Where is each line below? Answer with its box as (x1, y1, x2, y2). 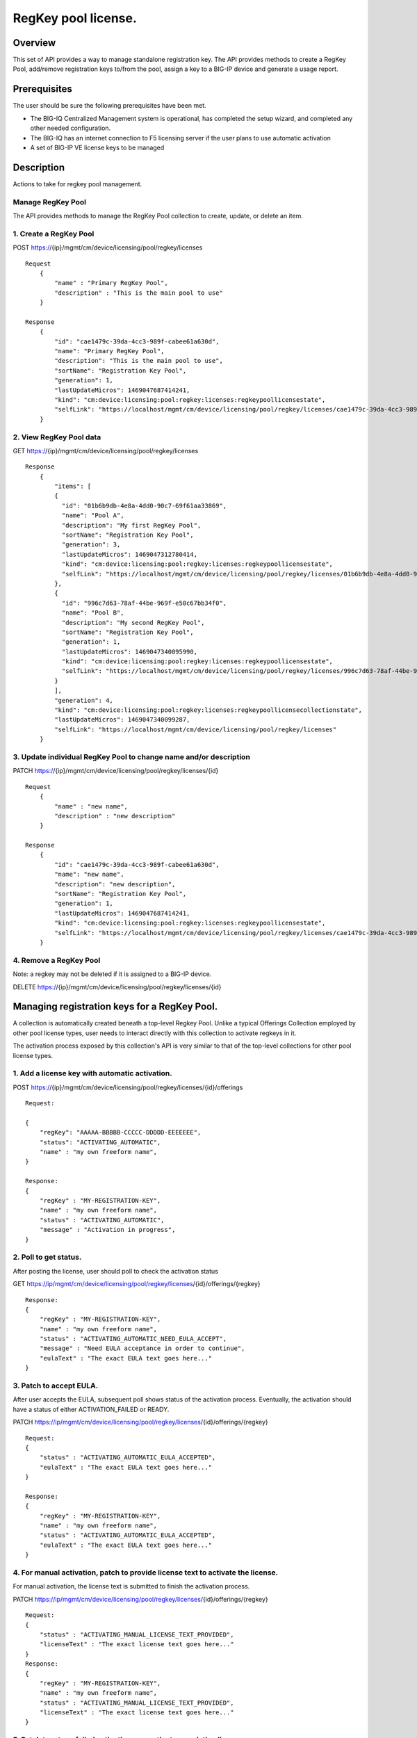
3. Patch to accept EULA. (13, 1381, 99, 1390)
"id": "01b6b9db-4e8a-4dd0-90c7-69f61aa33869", (61, 501, 227, 510)
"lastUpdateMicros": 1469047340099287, (54, 716, 190, 724)
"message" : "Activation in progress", (39, 1226, 176, 1234)
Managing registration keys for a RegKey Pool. (13, 1001, 218, 1013)
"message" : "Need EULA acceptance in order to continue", (39, 1345, 245, 1352)
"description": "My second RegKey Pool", (61, 619, 205, 626)
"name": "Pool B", (61, 609, 124, 617)
